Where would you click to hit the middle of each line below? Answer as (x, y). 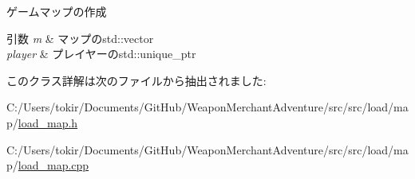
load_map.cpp (53, 165)
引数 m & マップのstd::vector (80, 38)
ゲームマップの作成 (57, 11)
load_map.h (48, 122)
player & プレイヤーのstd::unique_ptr (101, 54)
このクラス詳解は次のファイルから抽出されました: (136, 80)
